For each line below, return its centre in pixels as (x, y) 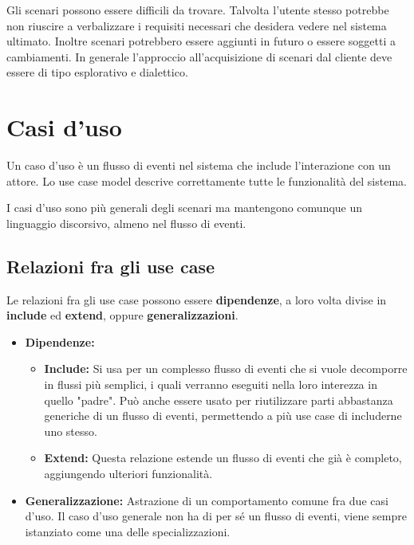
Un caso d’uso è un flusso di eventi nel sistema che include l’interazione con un (199, 165)
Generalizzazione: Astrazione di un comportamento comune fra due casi (207, 500)
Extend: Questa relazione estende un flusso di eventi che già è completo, (223, 458)
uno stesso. (71, 431)
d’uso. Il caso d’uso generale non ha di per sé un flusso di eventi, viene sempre (216, 516)
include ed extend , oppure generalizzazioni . (122, 315)
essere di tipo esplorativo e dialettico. (97, 72)
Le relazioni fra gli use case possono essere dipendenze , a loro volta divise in (197, 299)
